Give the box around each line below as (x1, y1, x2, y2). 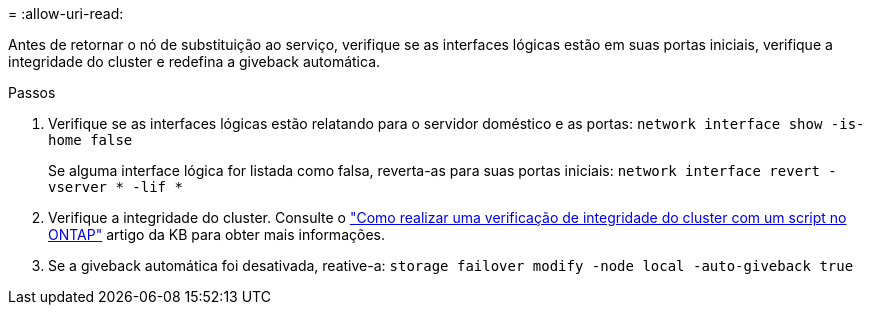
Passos (8, 84, 56, 101)
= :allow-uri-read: (8, 5, 124, 22)
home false (48, 132, 133, 148)
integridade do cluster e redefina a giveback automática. (8, 53, 381, 70)
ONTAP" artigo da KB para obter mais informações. (48, 226, 385, 243)
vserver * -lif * (48, 179, 183, 195)
